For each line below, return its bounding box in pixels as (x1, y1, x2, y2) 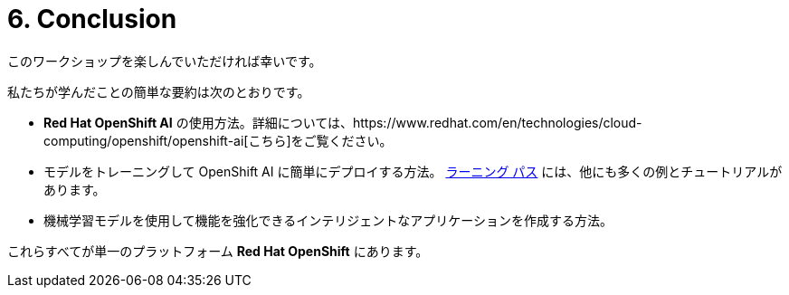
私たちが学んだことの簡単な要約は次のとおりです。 (7, 83, 310, 100)
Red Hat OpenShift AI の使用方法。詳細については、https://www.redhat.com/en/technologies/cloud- (43, 114, 642, 130)
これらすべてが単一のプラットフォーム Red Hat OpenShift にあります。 (7, 243, 429, 259)
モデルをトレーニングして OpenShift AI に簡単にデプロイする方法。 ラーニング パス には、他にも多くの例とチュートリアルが (43, 163, 783, 179)
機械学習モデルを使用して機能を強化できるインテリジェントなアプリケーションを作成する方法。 (43, 212, 613, 228)
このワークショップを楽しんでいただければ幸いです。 (7, 52, 322, 69)
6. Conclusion (7, 4, 177, 34)
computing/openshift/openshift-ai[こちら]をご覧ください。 (43, 132, 393, 148)
